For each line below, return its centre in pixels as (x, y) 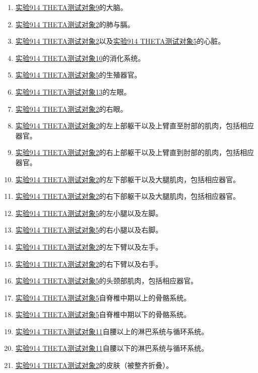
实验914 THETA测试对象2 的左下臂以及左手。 (89, 246)
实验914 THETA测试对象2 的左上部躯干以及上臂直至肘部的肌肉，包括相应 (135, 126)
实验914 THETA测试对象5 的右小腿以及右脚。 (89, 230)
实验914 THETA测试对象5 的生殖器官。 (78, 75)
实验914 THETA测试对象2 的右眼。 (71, 108)
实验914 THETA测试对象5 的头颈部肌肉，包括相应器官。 (107, 281)
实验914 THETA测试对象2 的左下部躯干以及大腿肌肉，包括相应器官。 (128, 179)
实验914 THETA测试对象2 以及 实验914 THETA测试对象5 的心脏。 (120, 41)
